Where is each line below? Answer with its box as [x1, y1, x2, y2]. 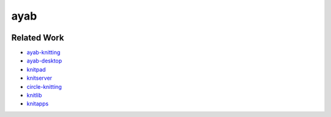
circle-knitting [26, 83, 63, 90]
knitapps [26, 100, 49, 107]
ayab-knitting [26, 49, 61, 56]
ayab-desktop [26, 57, 63, 64]
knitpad [26, 66, 46, 73]
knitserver [26, 74, 52, 82]
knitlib [26, 92, 42, 99]
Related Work [11, 32, 64, 43]
